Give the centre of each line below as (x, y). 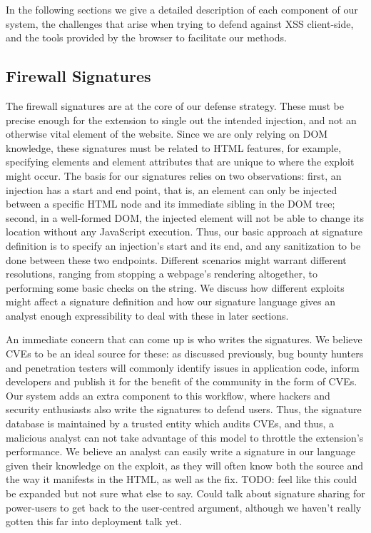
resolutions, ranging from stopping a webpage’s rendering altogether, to (162, 274)
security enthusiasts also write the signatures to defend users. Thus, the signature (184, 409)
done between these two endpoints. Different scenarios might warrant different (176, 259)
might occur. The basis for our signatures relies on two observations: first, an (174, 175)
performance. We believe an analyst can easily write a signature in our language (181, 451)
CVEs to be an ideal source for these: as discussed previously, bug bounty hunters (185, 354)
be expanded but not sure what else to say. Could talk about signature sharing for (185, 493)
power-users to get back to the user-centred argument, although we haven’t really (184, 507)
